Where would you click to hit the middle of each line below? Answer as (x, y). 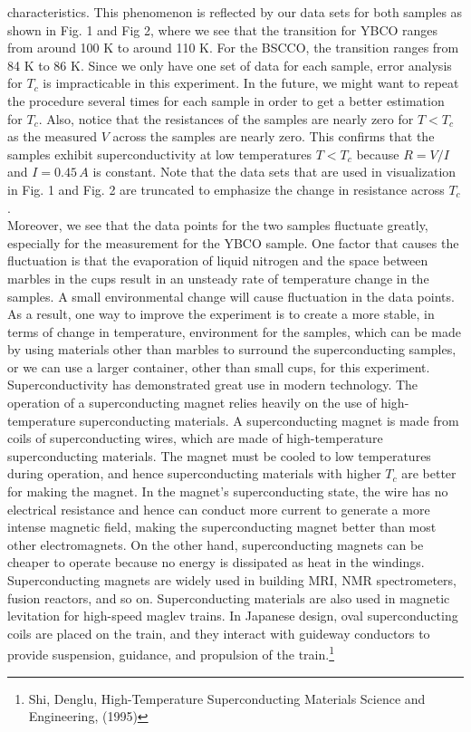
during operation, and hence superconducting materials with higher (194, 473)
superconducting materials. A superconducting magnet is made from (269, 420)
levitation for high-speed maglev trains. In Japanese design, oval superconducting (233, 616)
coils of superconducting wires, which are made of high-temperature (195, 438)
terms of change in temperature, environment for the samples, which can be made (234, 331)
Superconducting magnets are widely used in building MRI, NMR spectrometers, (232, 580)
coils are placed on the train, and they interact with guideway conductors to (219, 633)
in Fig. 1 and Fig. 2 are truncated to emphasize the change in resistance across (226, 189)
